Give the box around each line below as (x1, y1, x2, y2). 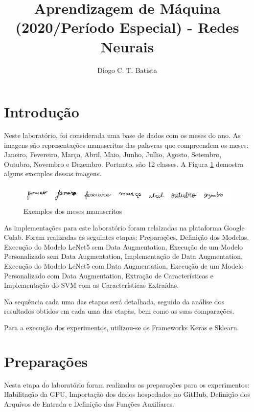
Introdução (4, 102, 79, 122)
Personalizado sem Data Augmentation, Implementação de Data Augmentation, (4, 251, 243, 261)
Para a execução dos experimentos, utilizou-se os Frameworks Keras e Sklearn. (4, 322, 239, 333)
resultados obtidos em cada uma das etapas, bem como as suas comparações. (4, 306, 234, 316)
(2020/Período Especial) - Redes (15, 17, 239, 37)
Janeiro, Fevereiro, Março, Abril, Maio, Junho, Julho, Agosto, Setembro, (4, 149, 222, 160)
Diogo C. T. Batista (97, 65, 157, 75)
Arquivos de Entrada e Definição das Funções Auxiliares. (4, 398, 174, 409)
